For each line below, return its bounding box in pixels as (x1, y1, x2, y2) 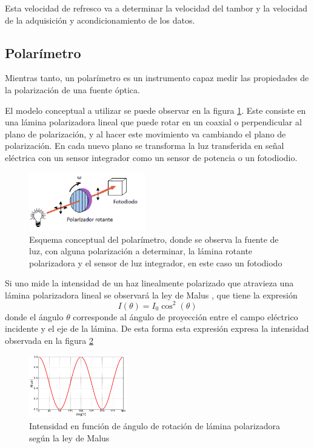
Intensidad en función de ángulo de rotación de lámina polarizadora (29, 419, 281, 432)
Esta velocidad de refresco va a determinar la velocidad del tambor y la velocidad (5, 2, 308, 14)
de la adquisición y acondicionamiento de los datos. (5, 13, 195, 26)
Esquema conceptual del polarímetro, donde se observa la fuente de (29, 232, 279, 245)
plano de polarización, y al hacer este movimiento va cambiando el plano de (5, 127, 286, 140)
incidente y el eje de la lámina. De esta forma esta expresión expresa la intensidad (5, 322, 309, 335)
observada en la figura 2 (5, 334, 93, 346)
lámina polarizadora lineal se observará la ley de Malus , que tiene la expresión (5, 288, 298, 301)
